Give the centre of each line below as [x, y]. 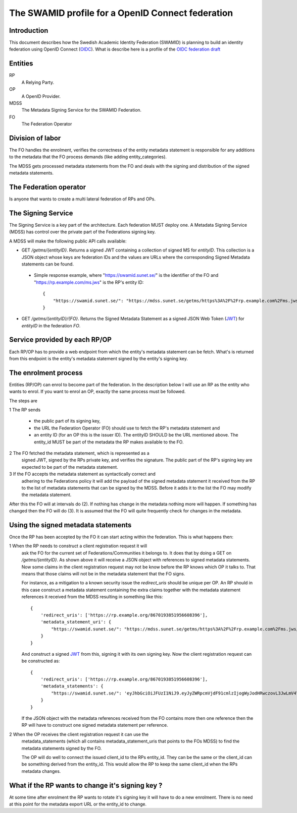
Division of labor [35, 138]
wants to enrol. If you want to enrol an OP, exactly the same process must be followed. [97, 391]
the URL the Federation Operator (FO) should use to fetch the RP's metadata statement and [127, 428]
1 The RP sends [25, 410]
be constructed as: [41, 661]
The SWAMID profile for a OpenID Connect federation [121, 13]
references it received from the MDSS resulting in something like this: [92, 597]
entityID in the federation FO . [51, 325]
